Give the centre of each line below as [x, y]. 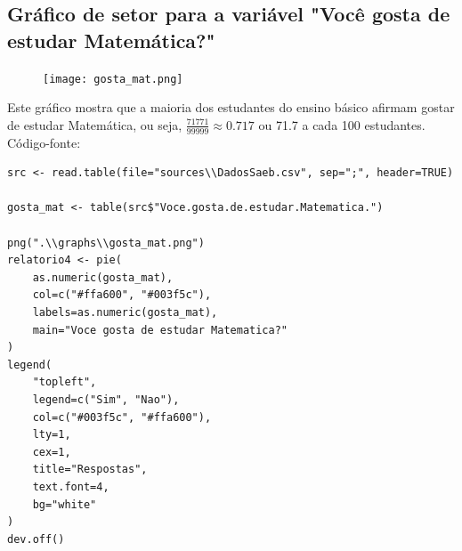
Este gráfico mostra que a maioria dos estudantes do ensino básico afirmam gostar [231, 107]
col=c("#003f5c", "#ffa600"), [122, 417]
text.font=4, [71, 486]
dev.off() [36, 539]
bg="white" [65, 504]
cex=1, [52, 452]
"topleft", [65, 382]
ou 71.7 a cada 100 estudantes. [342, 124]
